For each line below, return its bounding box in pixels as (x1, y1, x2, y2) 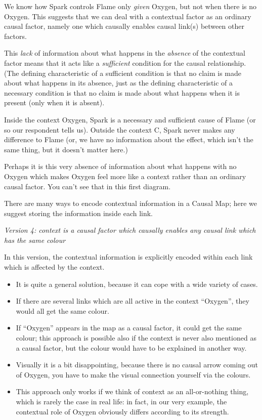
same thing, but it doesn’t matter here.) (4, 144, 128, 154)
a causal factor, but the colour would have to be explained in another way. (16, 342, 247, 353)
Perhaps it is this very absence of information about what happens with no (4, 161, 237, 172)
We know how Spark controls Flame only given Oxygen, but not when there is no (4, 1, 257, 11)
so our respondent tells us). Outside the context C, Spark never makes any (4, 124, 235, 135)
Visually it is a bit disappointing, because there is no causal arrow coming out (16, 359, 258, 370)
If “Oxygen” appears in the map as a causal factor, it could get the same (16, 322, 242, 333)
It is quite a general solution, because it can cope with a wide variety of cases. (16, 278, 258, 289)
